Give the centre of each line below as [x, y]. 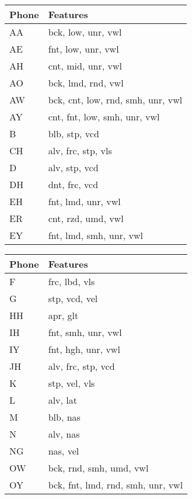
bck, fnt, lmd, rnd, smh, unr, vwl [116, 485]
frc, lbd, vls [71, 281]
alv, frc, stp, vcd [81, 366]
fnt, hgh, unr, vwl [84, 349]
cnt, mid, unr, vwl [85, 66]
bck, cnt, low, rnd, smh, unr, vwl [115, 100]
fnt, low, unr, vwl [83, 49]
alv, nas [64, 434]
